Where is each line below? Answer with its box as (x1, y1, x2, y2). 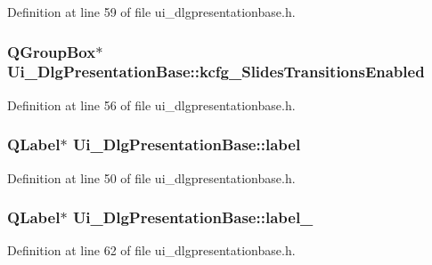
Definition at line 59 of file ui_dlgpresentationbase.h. (7, 3, 296, 20)
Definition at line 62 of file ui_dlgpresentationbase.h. (7, 241, 296, 260)
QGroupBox (7, 40, 96, 62)
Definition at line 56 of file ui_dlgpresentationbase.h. (7, 95, 296, 114)
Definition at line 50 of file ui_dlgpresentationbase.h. (7, 168, 296, 187)
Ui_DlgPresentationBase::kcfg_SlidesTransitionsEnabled (7, 60, 425, 83)
